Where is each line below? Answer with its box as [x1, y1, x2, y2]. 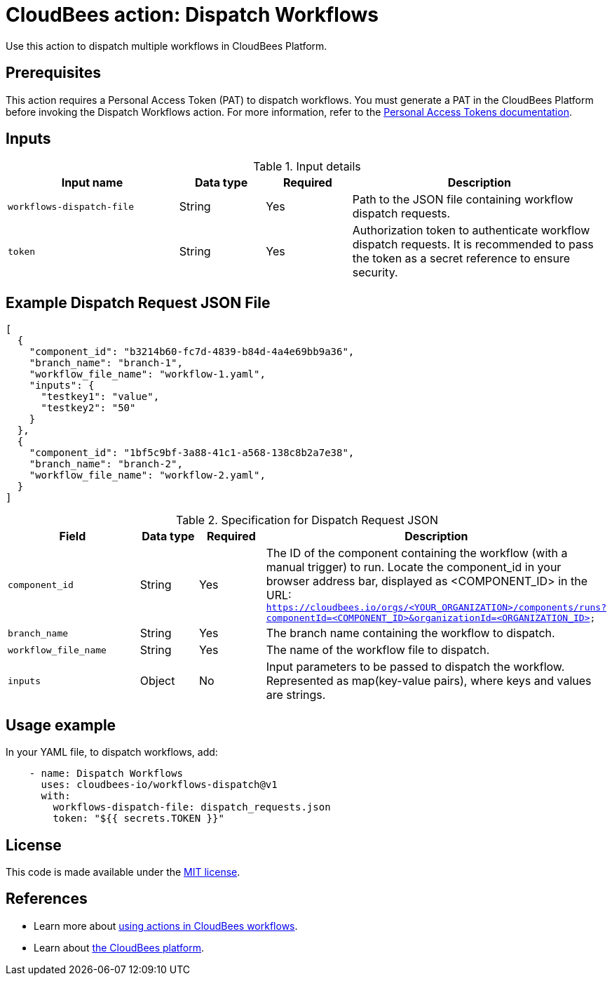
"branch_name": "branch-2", [29, 458, 183, 470]
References [6, 890, 88, 908]
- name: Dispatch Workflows [29, 768, 183, 780]
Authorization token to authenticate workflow [352, 223, 590, 238]
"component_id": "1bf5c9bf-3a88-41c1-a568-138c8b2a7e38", [29, 447, 355, 459]
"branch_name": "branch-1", [29, 357, 183, 369]
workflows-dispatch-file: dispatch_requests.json [53, 801, 331, 813]
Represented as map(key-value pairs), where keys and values [266, 674, 592, 688]
